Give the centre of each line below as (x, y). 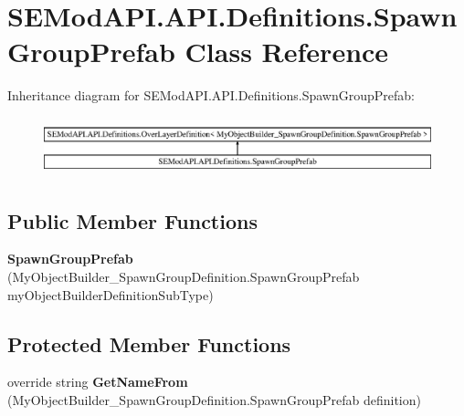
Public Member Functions (132, 220)
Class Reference (287, 52)
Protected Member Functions (149, 343)
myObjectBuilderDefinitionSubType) (111, 294)
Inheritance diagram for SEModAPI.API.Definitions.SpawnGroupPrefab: (211, 95)
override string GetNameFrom (98, 382)
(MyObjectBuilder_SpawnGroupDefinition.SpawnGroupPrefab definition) (214, 400)
